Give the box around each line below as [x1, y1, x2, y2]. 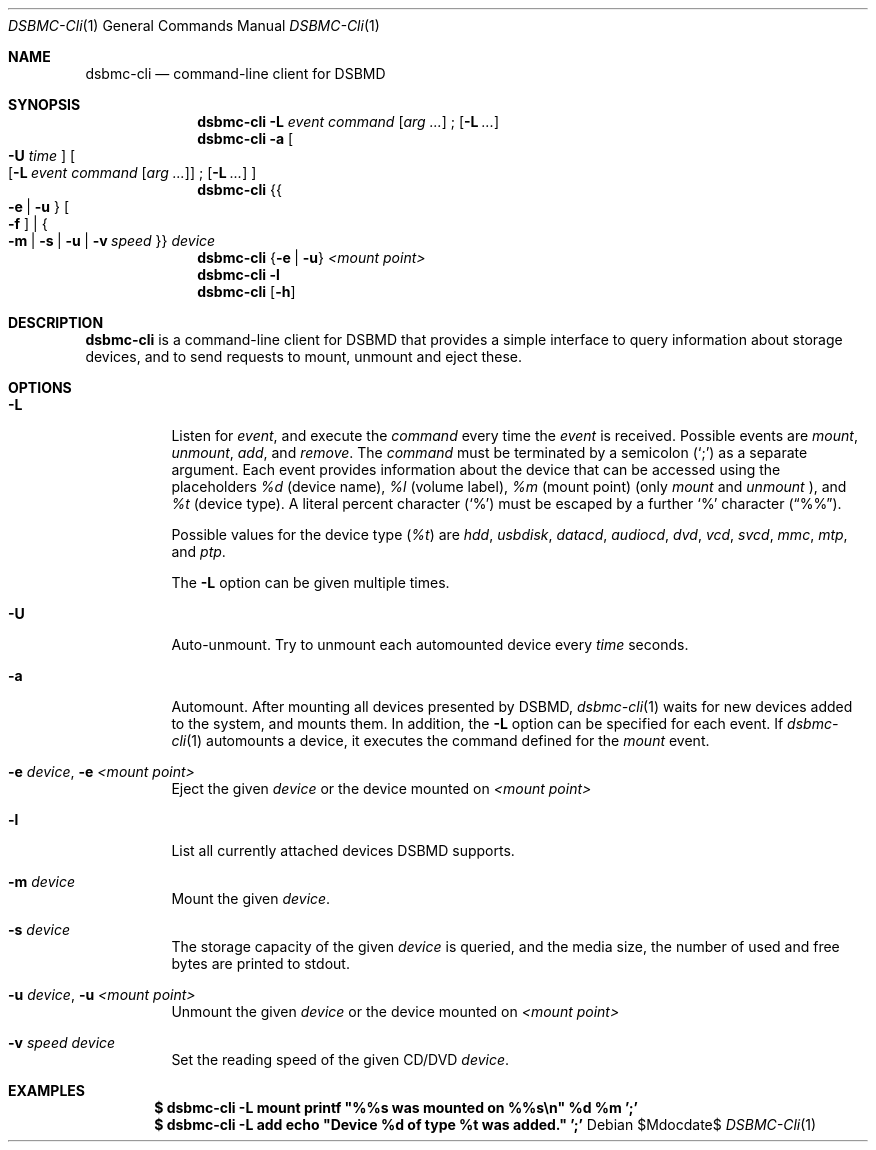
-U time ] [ [8, 147, 76, 164]
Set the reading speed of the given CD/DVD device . [171, 1051, 510, 1068]
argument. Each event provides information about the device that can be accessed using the [171, 461, 781, 478]
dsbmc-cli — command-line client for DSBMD [85, 65, 386, 82]
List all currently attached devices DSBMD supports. [171, 842, 515, 859]
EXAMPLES [8, 1082, 85, 1099]
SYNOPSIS [8, 96, 81, 113]
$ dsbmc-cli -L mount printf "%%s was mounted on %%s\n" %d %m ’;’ [154, 1099, 638, 1116]
